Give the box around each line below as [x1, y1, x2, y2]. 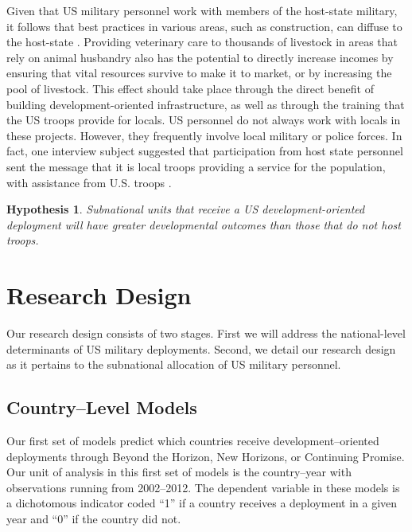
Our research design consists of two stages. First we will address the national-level [6, 325, 406, 342]
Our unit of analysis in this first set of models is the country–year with [6, 464, 352, 480]
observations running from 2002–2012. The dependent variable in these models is [6, 479, 400, 495]
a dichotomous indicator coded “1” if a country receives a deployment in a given [6, 495, 398, 511]
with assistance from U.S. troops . [6, 174, 172, 190]
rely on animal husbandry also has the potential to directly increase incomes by [6, 49, 394, 65]
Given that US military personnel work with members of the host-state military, [6, 2, 398, 18]
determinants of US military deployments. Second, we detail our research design [6, 340, 396, 357]
